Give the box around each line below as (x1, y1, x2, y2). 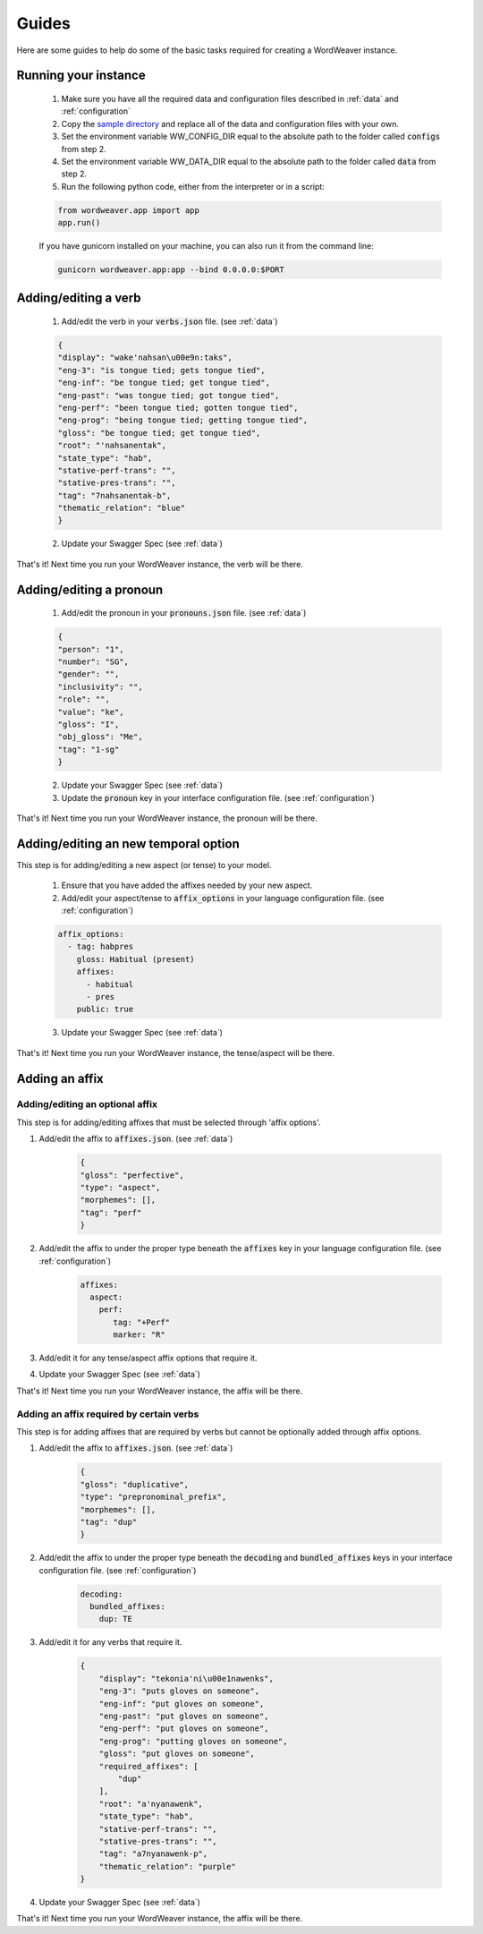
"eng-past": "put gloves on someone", (98, 1711, 269, 1722)
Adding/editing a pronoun (16, 582, 164, 597)
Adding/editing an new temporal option (16, 836, 241, 851)
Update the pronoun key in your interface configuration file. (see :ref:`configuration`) (61, 792, 375, 803)
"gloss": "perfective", (80, 1170, 185, 1180)
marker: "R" (113, 1330, 165, 1340)
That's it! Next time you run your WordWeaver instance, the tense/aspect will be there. (16, 1047, 335, 1058)
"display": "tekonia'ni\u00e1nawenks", (98, 1674, 275, 1683)
